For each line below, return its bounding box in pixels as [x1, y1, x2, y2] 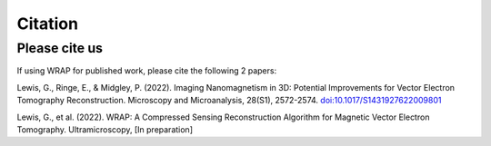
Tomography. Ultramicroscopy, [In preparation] [16, 123, 193, 135]
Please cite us [16, 40, 104, 56]
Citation [16, 14, 79, 34]
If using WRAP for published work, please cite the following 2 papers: [16, 65, 277, 76]
